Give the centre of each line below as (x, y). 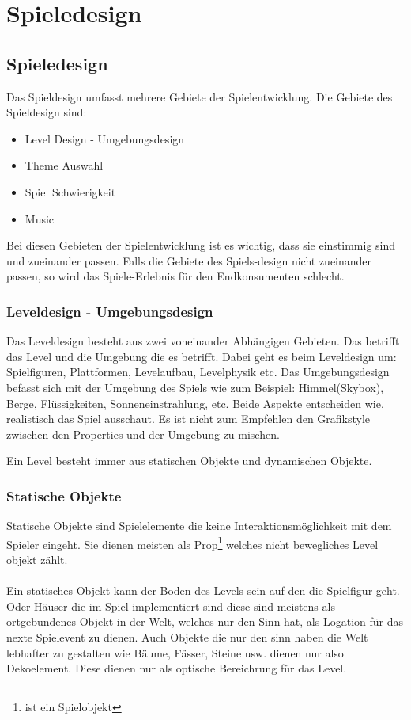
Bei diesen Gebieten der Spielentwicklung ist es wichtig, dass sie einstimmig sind (201, 245)
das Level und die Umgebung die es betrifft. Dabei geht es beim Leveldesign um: (202, 356)
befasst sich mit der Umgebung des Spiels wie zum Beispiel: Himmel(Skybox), (195, 387)
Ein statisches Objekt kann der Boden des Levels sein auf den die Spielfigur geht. (203, 590)
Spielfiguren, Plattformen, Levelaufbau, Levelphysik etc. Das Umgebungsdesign (198, 372)
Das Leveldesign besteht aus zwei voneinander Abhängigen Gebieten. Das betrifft (203, 341)
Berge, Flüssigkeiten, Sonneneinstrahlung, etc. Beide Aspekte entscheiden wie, (195, 403)
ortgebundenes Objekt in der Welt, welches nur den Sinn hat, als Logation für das (205, 621)
